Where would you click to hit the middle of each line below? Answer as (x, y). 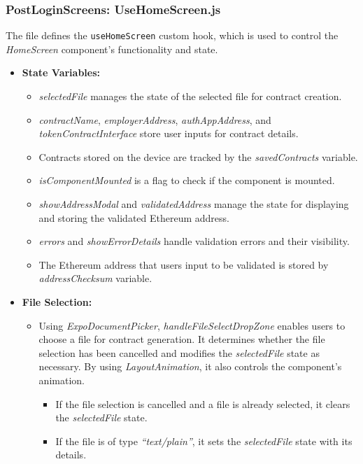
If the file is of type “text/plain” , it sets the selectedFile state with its (204, 441)
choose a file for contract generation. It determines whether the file (182, 339)
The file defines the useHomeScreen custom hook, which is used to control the (172, 35)
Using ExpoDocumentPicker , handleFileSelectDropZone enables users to (192, 325)
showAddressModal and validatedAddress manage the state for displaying (194, 204)
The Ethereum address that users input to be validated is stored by (184, 264)
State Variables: (61, 72)
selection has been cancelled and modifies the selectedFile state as (179, 352)
